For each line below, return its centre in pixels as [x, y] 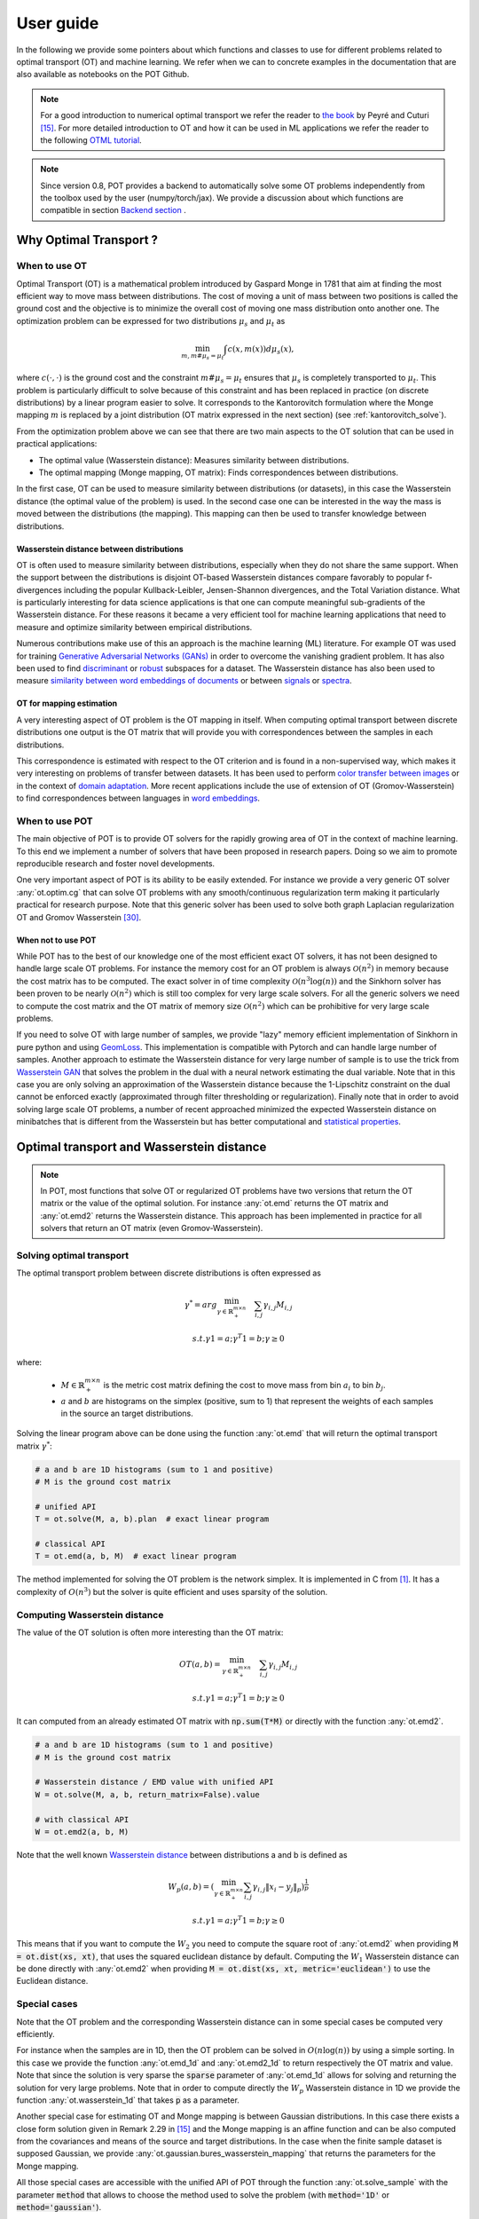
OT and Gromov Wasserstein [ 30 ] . [79, 917]
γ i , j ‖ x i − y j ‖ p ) [279, 1888]
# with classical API [82, 1819]
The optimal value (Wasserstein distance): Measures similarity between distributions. [194, 460]
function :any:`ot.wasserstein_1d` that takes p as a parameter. [128, 2100]
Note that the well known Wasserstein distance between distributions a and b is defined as [182, 1854]
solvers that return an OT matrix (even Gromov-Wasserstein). [152, 1228]
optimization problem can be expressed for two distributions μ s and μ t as [151, 322]
